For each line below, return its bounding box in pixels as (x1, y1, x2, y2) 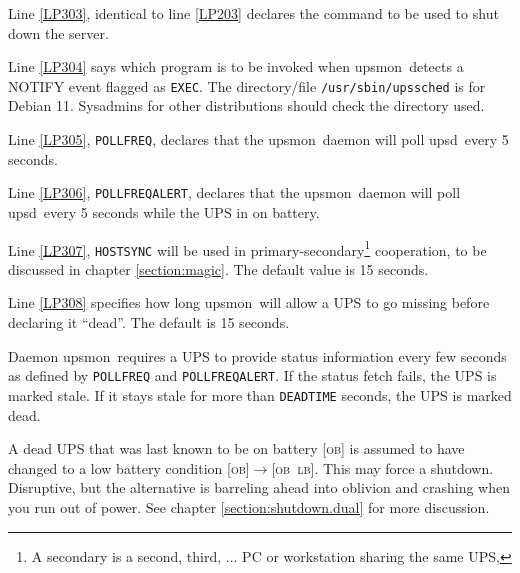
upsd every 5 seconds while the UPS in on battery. (8, 201, 320, 222)
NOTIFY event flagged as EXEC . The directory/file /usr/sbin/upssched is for (8, 75, 486, 96)
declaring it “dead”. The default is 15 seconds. (8, 312, 290, 333)
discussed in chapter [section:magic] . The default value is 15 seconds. (8, 258, 429, 279)
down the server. (8, 22, 109, 43)
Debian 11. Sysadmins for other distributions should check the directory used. (8, 95, 485, 116)
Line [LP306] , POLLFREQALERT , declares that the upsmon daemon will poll (8, 182, 461, 203)
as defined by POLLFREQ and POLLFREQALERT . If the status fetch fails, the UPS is (8, 365, 497, 386)
